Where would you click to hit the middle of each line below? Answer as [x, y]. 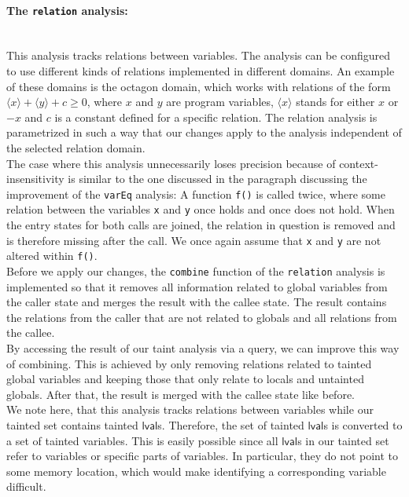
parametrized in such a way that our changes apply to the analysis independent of [204, 132]
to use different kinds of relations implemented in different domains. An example [201, 71]
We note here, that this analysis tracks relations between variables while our [190, 409]
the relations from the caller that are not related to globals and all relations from [202, 317]
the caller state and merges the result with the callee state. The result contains [197, 302]
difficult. [26, 486]
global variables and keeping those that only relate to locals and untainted [185, 379]
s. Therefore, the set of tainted [231, 425]
